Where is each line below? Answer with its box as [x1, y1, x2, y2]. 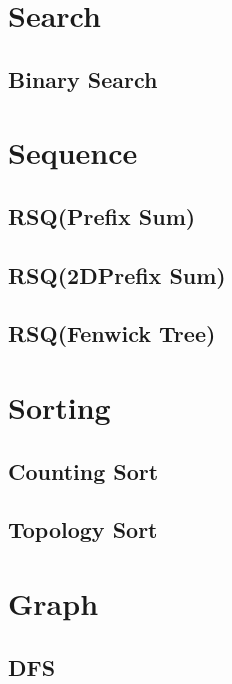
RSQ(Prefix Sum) [8, 200, 196, 231]
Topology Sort [8, 514, 158, 545]
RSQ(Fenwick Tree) [8, 318, 216, 349]
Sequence [8, 132, 138, 173]
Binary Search [8, 63, 158, 94]
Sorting [8, 387, 111, 428]
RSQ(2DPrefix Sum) [8, 259, 226, 290]
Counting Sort [8, 455, 159, 486]
